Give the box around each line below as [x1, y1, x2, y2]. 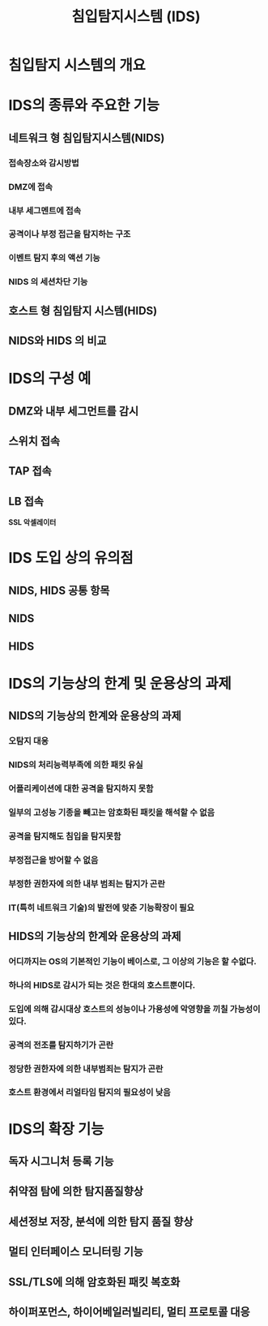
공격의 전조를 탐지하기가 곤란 [8, 1039, 114, 1050]
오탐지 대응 [8, 736, 49, 747]
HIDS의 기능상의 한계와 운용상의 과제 [8, 929, 181, 943]
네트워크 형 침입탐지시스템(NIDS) [8, 131, 165, 144]
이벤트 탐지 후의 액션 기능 [8, 252, 101, 264]
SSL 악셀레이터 [8, 517, 57, 527]
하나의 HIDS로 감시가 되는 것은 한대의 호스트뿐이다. [8, 979, 196, 990]
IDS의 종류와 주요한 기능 [8, 97, 160, 114]
